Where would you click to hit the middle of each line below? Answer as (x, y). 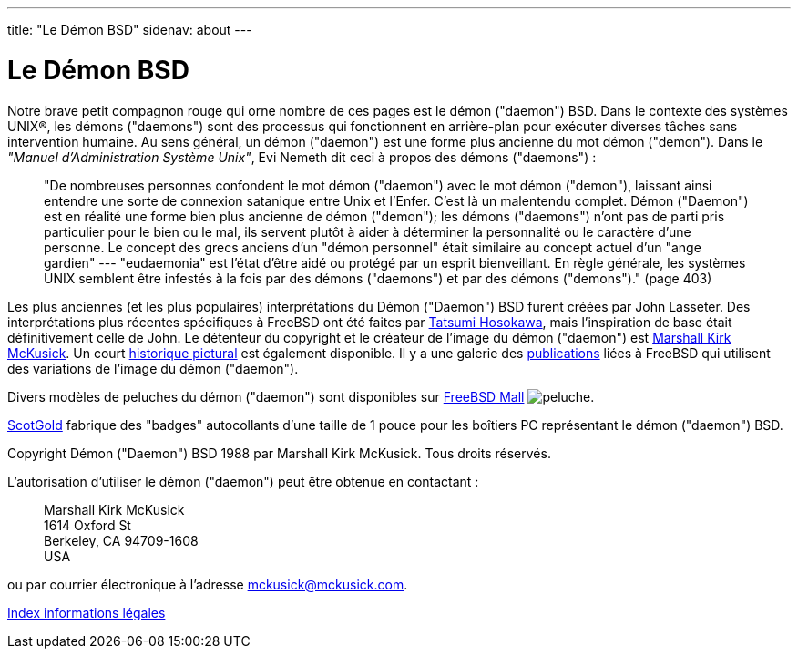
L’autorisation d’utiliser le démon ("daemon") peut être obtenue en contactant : (243, 481)
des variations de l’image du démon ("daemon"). (153, 368)
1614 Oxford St (87, 525)
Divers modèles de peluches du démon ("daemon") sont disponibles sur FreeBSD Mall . (301, 396)
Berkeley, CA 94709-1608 (121, 540)
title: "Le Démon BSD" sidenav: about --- (130, 30)
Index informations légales (87, 612)
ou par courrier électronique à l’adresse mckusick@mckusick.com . (208, 584)
